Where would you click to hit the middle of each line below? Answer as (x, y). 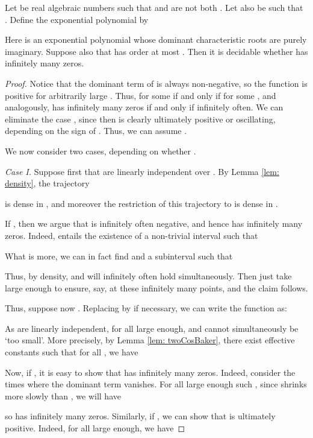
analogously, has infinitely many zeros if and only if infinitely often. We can (144, 107)
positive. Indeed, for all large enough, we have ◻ (95, 428)
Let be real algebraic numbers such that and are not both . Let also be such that (154, 7)
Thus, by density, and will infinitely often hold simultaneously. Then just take (148, 276)
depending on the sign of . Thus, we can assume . (96, 131)
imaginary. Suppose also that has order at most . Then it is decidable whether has (156, 51)
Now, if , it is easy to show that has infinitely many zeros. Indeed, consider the (150, 372)
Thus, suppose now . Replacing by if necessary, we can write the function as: (146, 308)
